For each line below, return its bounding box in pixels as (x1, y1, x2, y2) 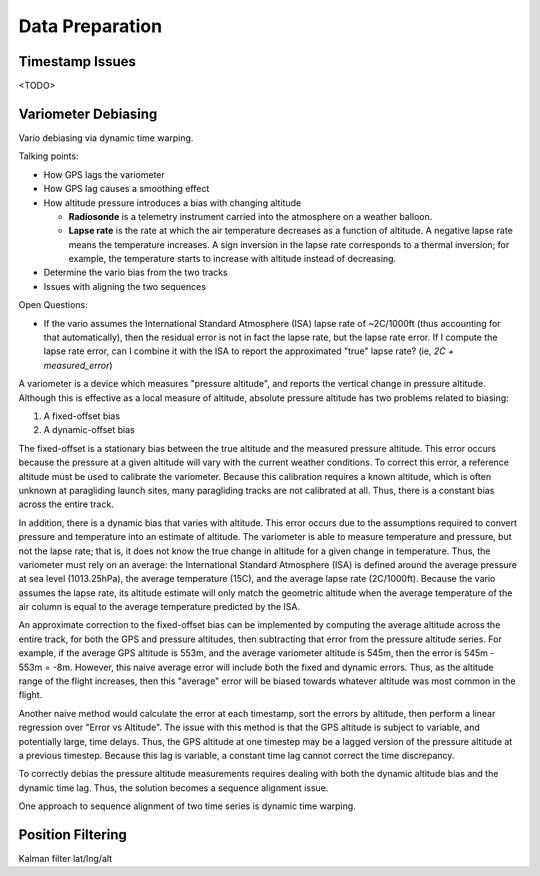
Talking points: (18, 150, 79, 162)
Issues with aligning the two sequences (43, 280, 207, 292)
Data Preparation (18, 15, 163, 37)
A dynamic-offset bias (43, 424, 135, 436)
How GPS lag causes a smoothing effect (43, 183, 210, 195)
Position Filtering (18, 826, 127, 843)
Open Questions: (18, 299, 89, 311)
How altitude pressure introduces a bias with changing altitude (43, 196, 302, 209)
